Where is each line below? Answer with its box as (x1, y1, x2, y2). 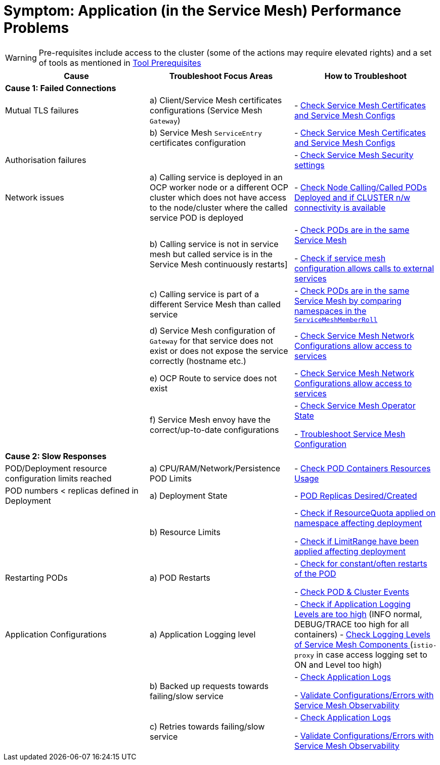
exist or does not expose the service (149, 345, 288, 356)
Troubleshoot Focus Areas (169, 70, 273, 81)
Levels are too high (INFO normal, (294, 609, 422, 619)
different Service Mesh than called (149, 299, 281, 310)
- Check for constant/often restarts (294, 558, 427, 569)
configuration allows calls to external (294, 263, 434, 273)
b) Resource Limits (149, 527, 221, 537)
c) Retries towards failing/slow (149, 721, 265, 732)
